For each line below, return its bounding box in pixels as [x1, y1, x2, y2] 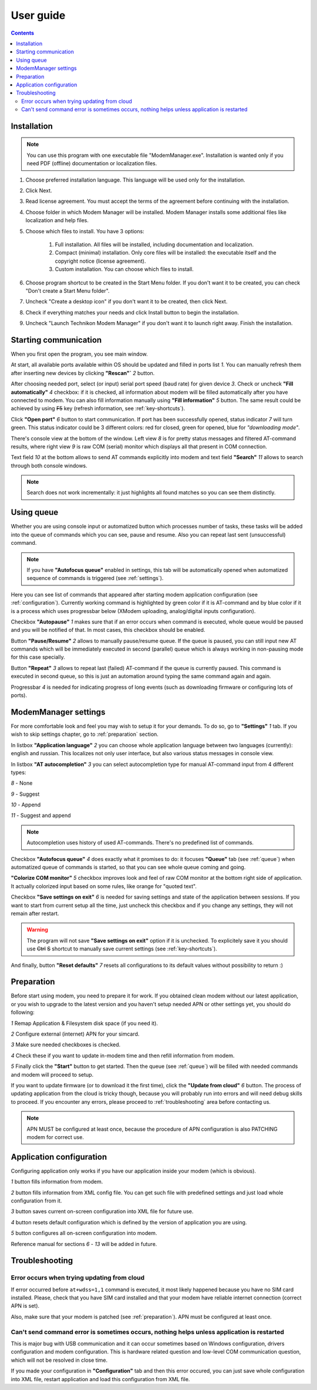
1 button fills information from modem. [11, 1178, 103, 1185]
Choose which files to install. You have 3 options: [25, 227, 144, 235]
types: [11, 769, 26, 776]
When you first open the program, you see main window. [11, 350, 148, 358]
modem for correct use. [26, 1133, 85, 1140]
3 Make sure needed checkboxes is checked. [11, 1041, 121, 1049]
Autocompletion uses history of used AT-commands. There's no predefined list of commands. [26, 839, 254, 846]
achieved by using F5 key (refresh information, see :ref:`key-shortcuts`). [11, 405, 185, 412]
